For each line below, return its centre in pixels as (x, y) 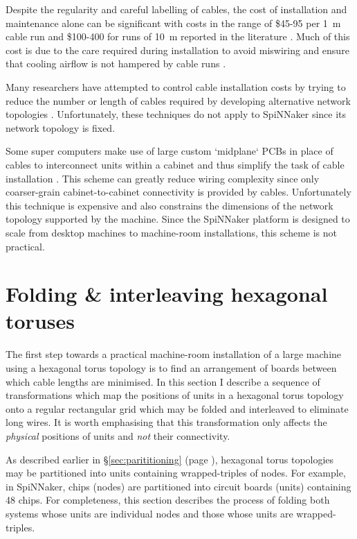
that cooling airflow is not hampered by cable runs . (116, 63)
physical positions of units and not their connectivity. (118, 435)
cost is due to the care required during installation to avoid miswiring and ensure (177, 50)
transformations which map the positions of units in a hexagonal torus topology (175, 395)
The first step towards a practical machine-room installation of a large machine (174, 354)
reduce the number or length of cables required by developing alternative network (178, 100)
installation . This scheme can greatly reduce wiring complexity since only (163, 178)
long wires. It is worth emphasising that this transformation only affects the (166, 422)
